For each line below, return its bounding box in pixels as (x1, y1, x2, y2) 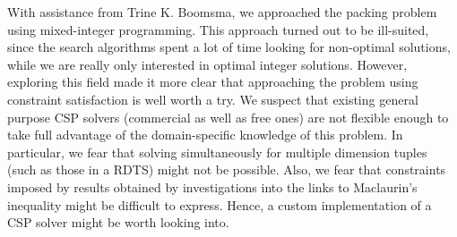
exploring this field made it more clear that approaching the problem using (7, 72, 418, 91)
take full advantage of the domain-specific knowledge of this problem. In (7, 125, 403, 144)
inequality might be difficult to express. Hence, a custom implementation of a (7, 195, 432, 214)
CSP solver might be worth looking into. (7, 213, 229, 232)
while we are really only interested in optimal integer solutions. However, (7, 55, 408, 73)
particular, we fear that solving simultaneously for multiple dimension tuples (7, 142, 427, 161)
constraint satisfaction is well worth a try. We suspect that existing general (7, 89, 418, 108)
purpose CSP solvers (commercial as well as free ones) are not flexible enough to (7, 107, 449, 126)
